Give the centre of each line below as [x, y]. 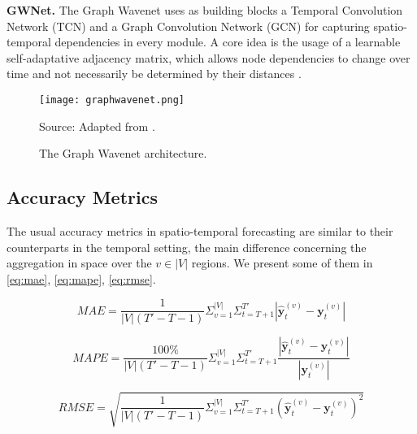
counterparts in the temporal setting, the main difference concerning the [187, 247]
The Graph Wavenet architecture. [123, 153]
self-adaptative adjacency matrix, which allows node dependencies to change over [208, 57]
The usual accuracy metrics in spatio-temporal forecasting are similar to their [200, 231]
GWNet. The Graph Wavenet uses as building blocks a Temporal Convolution [205, 10]
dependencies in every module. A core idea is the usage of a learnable [228, 42]
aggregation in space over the [79, 263]
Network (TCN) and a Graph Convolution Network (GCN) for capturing [188, 26]
